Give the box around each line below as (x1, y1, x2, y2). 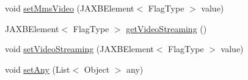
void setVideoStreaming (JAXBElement (5, 42, 154, 55)
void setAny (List (5, 62, 70, 75)
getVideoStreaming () (126, 22, 207, 35)
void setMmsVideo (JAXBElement (5, 2, 134, 14)
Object (84, 62, 110, 75)
